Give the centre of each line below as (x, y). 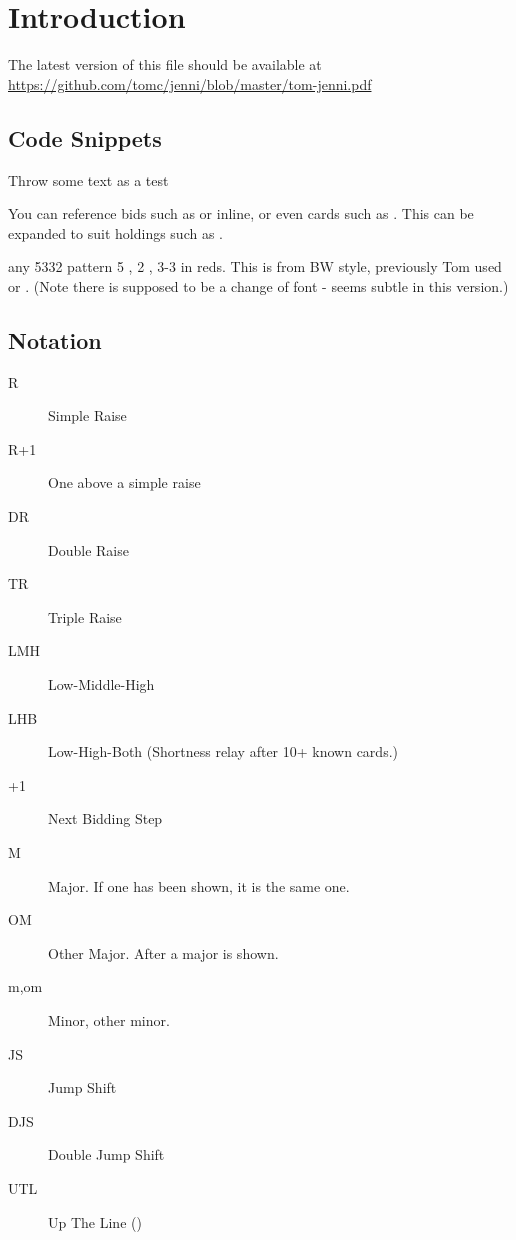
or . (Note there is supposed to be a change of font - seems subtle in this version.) (258, 285)
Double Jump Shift (106, 1154)
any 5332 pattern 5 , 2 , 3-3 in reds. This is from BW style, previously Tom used (255, 266)
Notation (55, 339)
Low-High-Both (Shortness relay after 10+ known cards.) (223, 751)
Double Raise (88, 549)
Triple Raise (85, 616)
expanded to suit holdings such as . (115, 232)
